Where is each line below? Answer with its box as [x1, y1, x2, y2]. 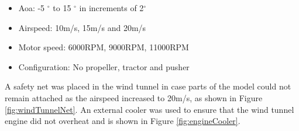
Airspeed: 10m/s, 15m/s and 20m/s [18, 21, 146, 33]
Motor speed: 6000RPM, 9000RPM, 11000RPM [18, 41, 189, 53]
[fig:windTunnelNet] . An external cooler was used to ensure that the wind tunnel [5, 103, 294, 115]
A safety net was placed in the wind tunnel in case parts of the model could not [5, 80, 291, 92]
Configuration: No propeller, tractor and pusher [18, 60, 190, 73]
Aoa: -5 [18, 2, 45, 13]
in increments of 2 [79, 2, 144, 13]
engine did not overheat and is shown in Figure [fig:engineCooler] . [5, 115, 240, 127]
